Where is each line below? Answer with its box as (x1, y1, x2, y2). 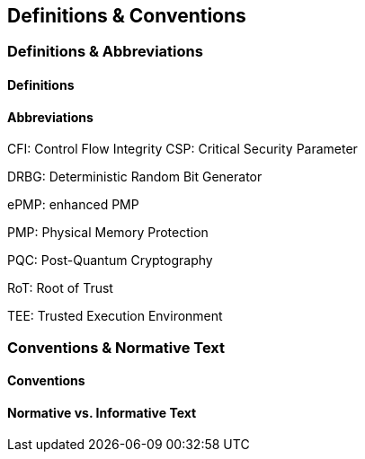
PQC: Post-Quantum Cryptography (7, 252, 213, 269)
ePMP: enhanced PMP (7, 197, 139, 213)
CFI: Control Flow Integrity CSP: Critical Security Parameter (7, 141, 358, 157)
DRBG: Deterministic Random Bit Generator (7, 169, 263, 185)
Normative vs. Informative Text (7, 404, 197, 420)
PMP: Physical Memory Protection (7, 225, 209, 241)
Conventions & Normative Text (7, 338, 226, 357)
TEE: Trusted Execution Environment (7, 308, 223, 324)
